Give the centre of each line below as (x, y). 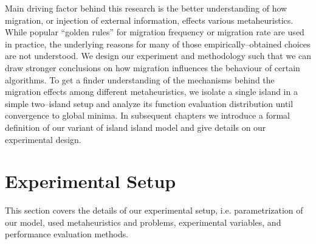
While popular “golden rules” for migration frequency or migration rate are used (155, 32)
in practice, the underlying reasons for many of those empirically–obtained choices (158, 44)
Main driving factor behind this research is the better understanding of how (146, 8)
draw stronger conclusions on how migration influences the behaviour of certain (153, 67)
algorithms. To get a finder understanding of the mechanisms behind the (140, 79)
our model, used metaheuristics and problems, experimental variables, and (143, 222)
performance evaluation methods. (67, 234)
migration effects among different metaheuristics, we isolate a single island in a (151, 92)
